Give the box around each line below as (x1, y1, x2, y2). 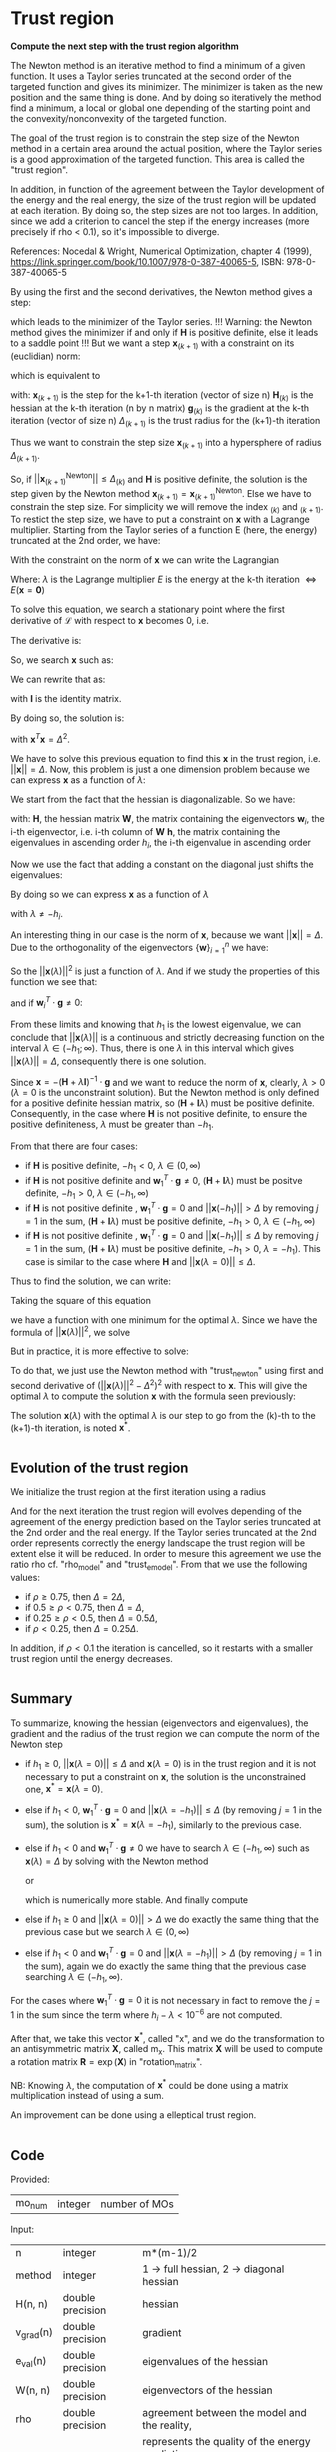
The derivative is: (10, 635, 82, 647)
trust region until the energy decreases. (10, 1653, 173, 1664)
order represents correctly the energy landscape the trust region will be (10, 1537, 306, 1549)
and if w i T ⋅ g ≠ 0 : (10, 995, 83, 1011)
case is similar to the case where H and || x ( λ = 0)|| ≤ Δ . (24, 1255, 256, 1267)
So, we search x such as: (10, 654, 114, 666)
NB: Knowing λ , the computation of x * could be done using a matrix (10, 2077, 289, 2091)
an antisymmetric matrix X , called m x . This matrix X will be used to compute (10, 2043, 323, 2057)
